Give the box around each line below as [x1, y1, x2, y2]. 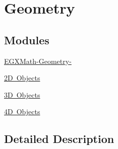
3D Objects [4, 89, 40, 100]
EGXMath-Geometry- [4, 55, 72, 66]
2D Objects [4, 72, 40, 83]
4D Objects [4, 106, 40, 117]
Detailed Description [4, 131, 114, 146]
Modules [4, 32, 49, 47]
